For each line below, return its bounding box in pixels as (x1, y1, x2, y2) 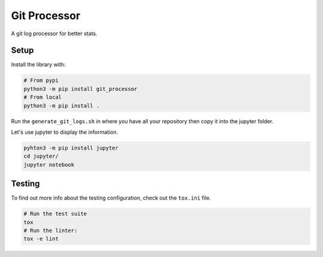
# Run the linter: (23, 227, 78, 234)
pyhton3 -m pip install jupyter (23, 144, 119, 151)
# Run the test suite (23, 210, 87, 218)
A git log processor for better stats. (11, 30, 98, 37)
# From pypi (23, 77, 59, 84)
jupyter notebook (23, 161, 75, 168)
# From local (23, 94, 62, 101)
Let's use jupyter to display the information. (11, 128, 118, 136)
